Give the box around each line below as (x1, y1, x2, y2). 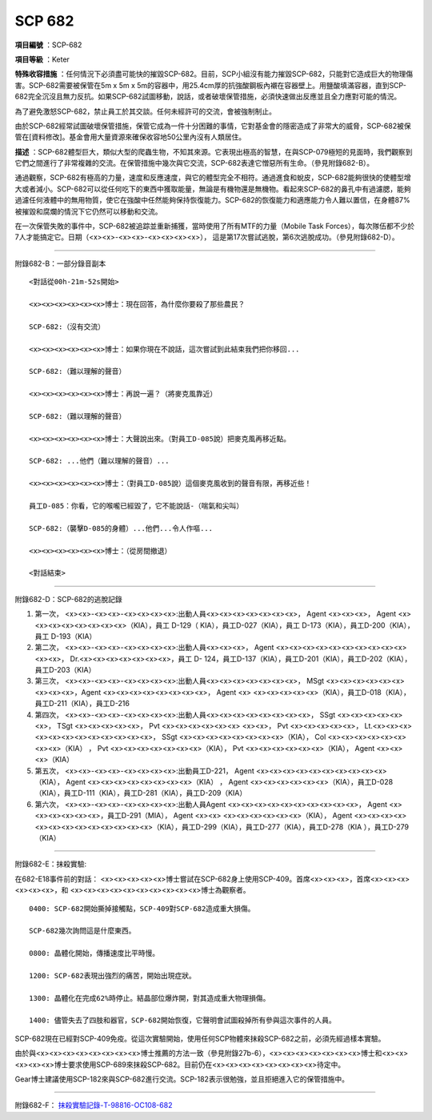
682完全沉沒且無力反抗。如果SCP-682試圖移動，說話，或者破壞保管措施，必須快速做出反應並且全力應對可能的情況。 (14, 92, 402, 102)
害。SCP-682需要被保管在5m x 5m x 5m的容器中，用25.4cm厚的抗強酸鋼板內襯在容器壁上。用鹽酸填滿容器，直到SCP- (14, 80, 407, 90)
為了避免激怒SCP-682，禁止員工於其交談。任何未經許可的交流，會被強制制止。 (14, 106, 276, 116)
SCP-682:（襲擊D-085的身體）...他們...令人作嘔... (29, 524, 214, 532)
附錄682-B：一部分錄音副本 (14, 259, 106, 268)
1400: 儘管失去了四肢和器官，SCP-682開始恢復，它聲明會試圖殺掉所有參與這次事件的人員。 (29, 1016, 336, 1025)
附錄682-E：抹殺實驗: (14, 859, 87, 869)
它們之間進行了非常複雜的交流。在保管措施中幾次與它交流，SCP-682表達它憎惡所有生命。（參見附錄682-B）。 (14, 159, 374, 168)
